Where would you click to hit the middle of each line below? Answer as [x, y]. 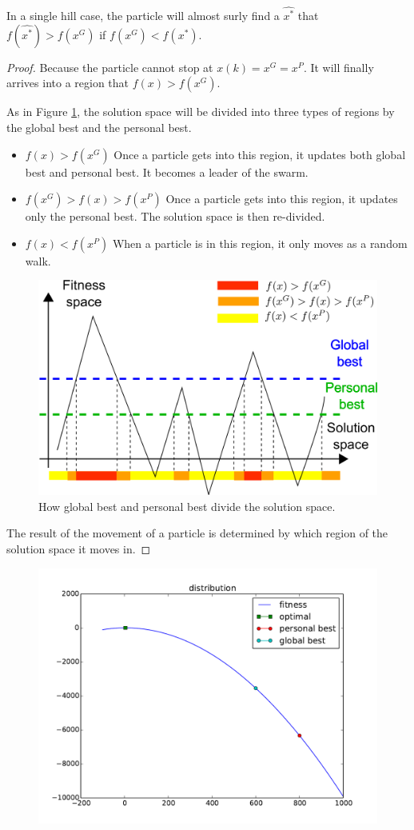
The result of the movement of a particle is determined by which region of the [197, 533]
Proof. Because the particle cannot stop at [110, 67]
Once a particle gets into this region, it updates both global [260, 154]
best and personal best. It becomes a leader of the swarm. [167, 172]
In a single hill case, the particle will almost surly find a [143, 16]
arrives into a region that [68, 83]
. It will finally [338, 67]
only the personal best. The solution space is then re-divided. [175, 216]
